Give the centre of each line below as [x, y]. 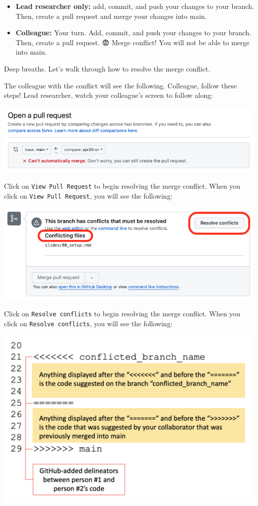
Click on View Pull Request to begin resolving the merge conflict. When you [122, 186]
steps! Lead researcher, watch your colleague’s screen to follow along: [109, 95]
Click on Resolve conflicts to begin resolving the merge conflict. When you [122, 314]
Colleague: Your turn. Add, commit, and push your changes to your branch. [133, 33]
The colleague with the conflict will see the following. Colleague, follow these [121, 85]
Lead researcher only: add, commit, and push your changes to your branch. [135, 6]
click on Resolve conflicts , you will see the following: [88, 323]
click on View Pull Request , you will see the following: [88, 195]
